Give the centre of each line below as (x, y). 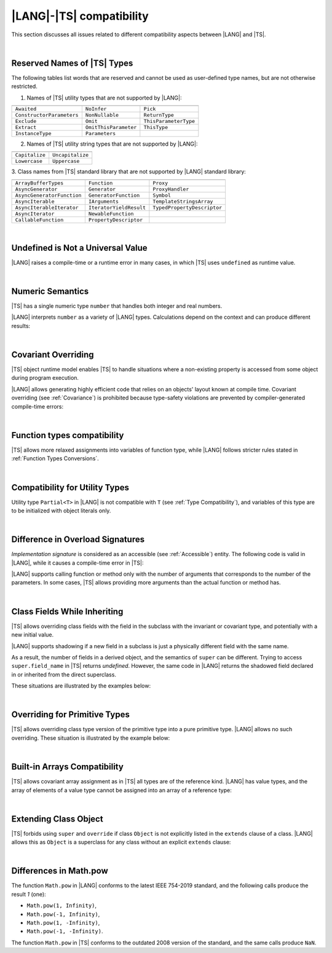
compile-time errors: (38, 406)
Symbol (162, 195)
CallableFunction (39, 220)
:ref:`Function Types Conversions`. (55, 458)
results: (21, 326)
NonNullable (102, 115)
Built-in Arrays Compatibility (68, 767)
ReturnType (159, 115)
